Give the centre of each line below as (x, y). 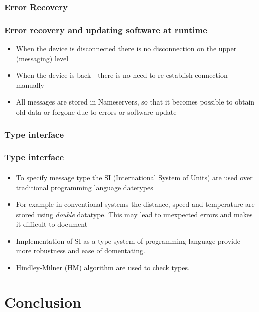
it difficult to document (52, 224)
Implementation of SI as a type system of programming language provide (128, 240)
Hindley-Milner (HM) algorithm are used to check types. (103, 268)
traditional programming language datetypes (84, 187)
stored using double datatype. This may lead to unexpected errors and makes (134, 214)
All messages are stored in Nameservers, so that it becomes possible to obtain (135, 102)
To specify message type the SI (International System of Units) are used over (134, 177)
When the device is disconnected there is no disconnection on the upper (126, 48)
